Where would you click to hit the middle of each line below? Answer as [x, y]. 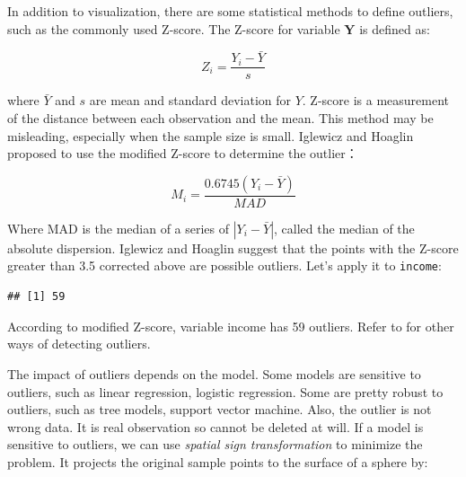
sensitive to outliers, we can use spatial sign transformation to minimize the [215, 444]
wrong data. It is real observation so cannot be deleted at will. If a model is [215, 426]
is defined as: [395, 28]
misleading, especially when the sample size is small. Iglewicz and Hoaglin [211, 135]
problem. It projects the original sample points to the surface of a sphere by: [218, 461]
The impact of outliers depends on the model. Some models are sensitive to [214, 373]
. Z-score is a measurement [376, 100]
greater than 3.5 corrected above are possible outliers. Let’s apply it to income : [224, 265]
